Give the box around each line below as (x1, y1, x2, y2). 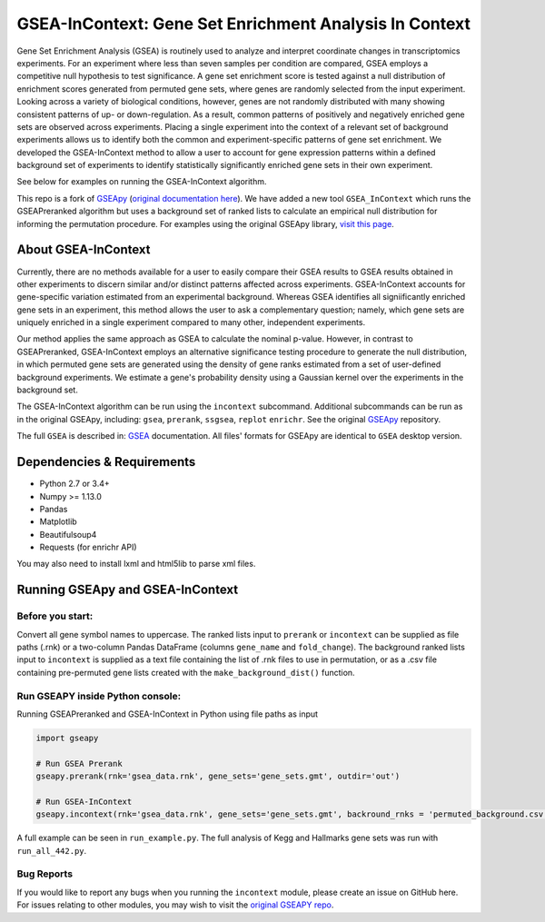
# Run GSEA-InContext (35, 796, 133, 807)
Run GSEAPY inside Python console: (16, 689, 182, 702)
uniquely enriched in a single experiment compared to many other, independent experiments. (16, 317, 366, 328)
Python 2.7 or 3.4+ (39, 478, 110, 490)
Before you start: (16, 610, 94, 622)
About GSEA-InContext (16, 242, 151, 258)
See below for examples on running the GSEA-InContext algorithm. (16, 176, 267, 187)
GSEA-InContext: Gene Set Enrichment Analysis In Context (16, 14, 471, 34)
